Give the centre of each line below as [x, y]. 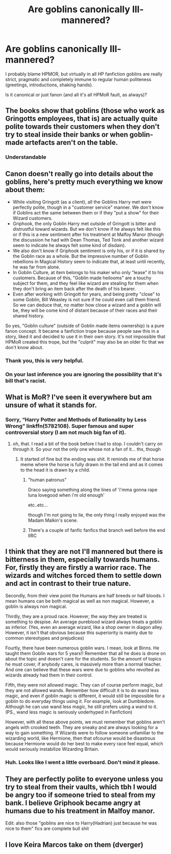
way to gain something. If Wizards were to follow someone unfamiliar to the [85, 733]
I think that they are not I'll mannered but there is [84, 552]
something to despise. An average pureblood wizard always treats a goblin [84, 622]
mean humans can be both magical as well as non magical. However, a [80, 601]
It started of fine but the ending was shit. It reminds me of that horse [92, 459]
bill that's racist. [26, 380]
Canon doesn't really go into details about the [79, 174]
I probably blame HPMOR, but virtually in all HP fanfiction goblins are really [84, 74]
